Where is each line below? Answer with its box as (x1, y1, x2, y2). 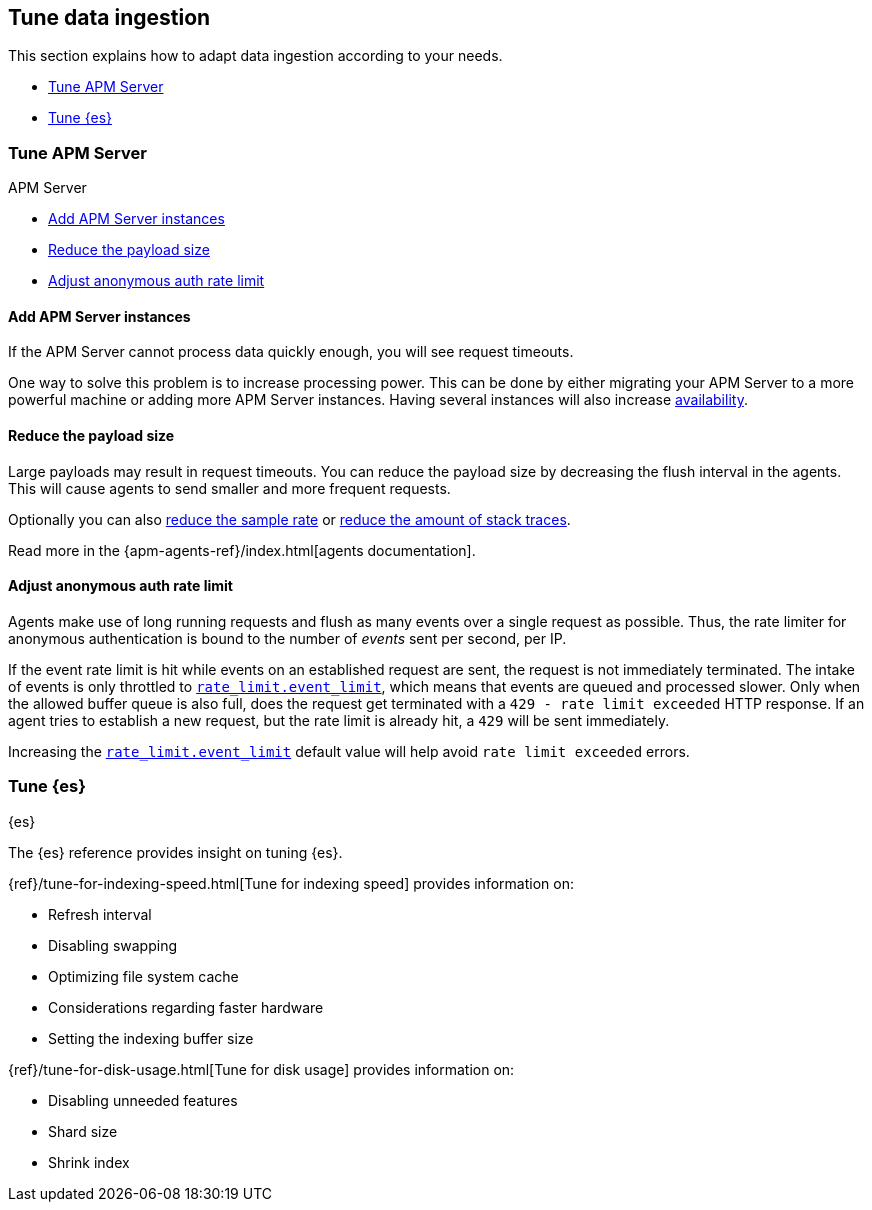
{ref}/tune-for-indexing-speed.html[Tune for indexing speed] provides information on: (8, 874, 574, 892)
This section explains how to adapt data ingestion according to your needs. (8, 47, 503, 65)
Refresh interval (48, 905, 152, 923)
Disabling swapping (48, 936, 177, 954)
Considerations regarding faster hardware (48, 998, 324, 1016)
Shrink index (48, 1153, 130, 1171)
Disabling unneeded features (48, 1091, 238, 1109)
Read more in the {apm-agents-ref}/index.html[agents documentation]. (8, 541, 476, 559)
